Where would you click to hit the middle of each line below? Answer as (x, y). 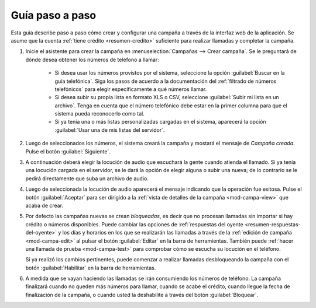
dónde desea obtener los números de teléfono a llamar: (92, 60)
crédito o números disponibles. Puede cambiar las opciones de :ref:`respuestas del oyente (135, 224)
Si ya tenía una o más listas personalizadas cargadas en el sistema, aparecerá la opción (160, 122)
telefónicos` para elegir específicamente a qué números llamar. (131, 89)
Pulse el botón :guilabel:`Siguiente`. (68, 151)
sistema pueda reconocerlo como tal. (99, 114)
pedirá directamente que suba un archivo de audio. (87, 178)
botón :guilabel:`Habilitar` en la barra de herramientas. (91, 268)
